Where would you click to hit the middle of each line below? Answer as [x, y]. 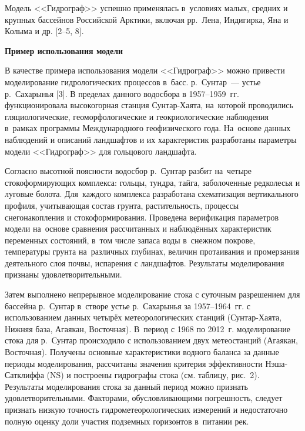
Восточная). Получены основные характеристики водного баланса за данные [142, 352]
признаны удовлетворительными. [63, 274]
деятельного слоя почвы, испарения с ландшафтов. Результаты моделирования [145, 263]
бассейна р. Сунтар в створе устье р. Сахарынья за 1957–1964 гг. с [128, 305]
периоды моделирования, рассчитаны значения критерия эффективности [134, 363]
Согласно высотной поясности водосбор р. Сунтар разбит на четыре [128, 171]
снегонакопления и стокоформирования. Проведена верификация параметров [142, 217]
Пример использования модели [64, 50]
